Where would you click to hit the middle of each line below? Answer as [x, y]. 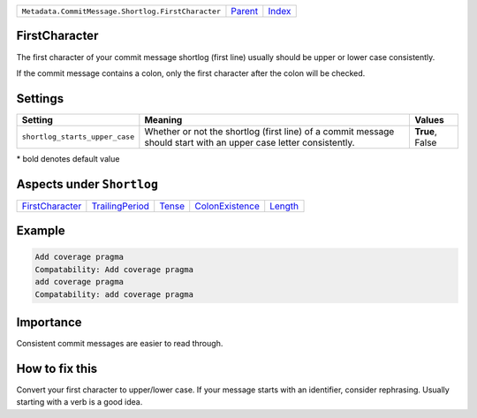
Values [430, 119]
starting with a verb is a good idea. [79, 402]
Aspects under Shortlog [87, 184]
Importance [49, 322]
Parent [245, 11]
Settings [40, 99]
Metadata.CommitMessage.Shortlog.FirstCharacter [121, 11]
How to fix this [57, 368]
